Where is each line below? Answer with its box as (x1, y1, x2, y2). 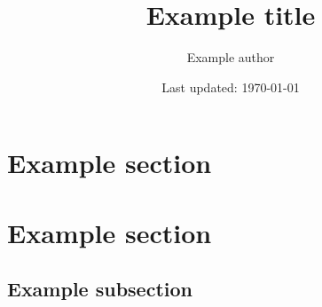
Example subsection (7, 275, 192, 303)
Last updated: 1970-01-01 (161, 77, 300, 96)
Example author (186, 48, 275, 67)
